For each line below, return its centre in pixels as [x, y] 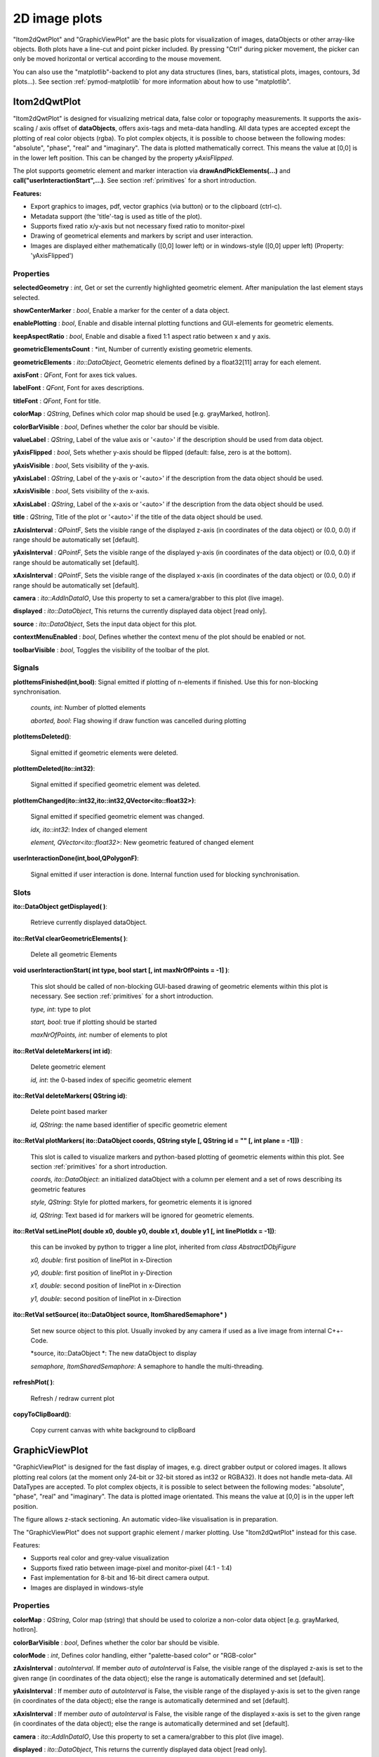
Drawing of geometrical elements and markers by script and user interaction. [142, 236]
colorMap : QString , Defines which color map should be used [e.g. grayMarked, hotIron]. [141, 414]
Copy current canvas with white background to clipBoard [113, 1430]
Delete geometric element [68, 1067]
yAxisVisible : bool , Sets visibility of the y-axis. [81, 465]
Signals [26, 668]
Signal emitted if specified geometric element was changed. [118, 817]
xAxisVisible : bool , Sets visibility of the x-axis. [81, 491]
